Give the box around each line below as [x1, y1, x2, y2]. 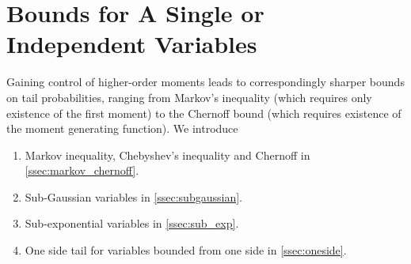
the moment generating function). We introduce [6, 120, 238, 137]
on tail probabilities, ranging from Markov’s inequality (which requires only [6, 89, 372, 105]
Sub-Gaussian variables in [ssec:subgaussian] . [25, 188, 242, 205]
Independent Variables [6, 28, 257, 60]
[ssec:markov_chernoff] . [25, 162, 139, 179]
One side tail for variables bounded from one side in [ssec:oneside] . [25, 242, 347, 258]
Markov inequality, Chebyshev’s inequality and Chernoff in [25, 146, 310, 163]
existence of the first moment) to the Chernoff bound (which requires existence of [6, 104, 401, 121]
